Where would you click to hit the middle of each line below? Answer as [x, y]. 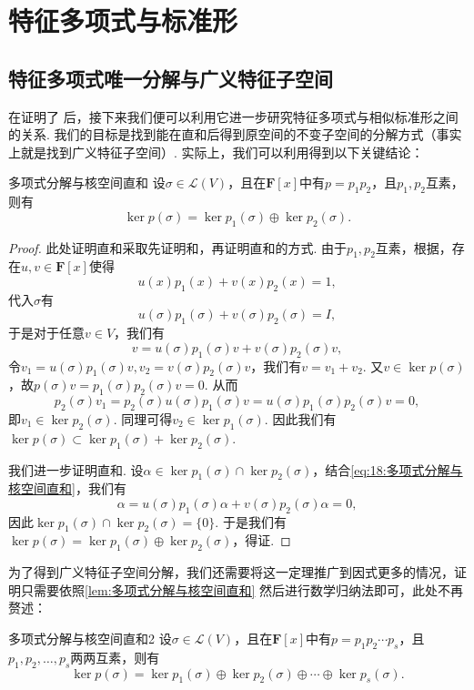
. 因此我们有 [300, 418]
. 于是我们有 [251, 521]
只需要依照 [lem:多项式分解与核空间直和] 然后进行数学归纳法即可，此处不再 [242, 589]
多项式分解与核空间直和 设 [87, 183]
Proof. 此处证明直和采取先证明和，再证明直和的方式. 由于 [178, 247]
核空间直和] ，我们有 [67, 488]
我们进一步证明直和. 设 [76, 469]
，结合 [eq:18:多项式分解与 [388, 469]
